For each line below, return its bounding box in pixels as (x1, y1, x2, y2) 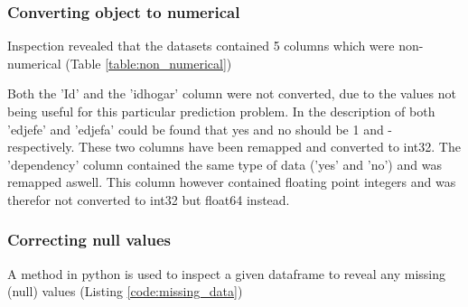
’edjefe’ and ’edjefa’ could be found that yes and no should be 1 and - (7, 119, 393, 138)
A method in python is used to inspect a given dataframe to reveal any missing (7, 264, 446, 283)
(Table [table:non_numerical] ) (65, 53, 232, 72)
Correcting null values (7, 228, 171, 251)
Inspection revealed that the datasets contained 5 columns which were (7, 36, 395, 55)
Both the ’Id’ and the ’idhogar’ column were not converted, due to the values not (7, 84, 456, 103)
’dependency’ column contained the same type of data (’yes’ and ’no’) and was (7, 154, 442, 173)
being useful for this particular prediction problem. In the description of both (7, 102, 435, 120)
